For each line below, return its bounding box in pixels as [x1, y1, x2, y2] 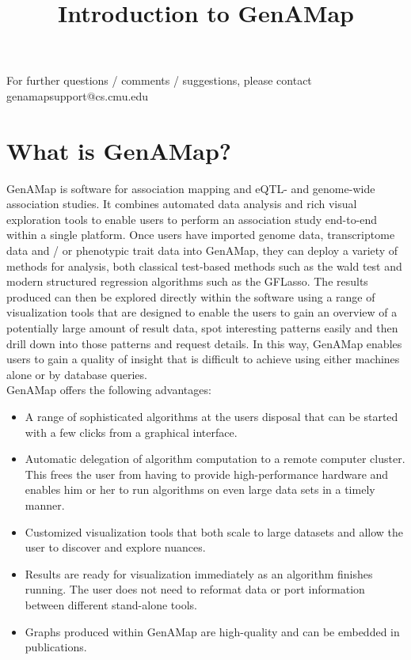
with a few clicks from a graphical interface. [25, 423, 238, 440]
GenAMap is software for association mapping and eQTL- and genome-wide [6, 180, 375, 196]
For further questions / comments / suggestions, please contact [6, 72, 312, 89]
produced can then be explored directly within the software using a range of [6, 288, 375, 305]
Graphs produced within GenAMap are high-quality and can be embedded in [25, 623, 400, 639]
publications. [25, 639, 87, 655]
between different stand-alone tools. [25, 596, 197, 613]
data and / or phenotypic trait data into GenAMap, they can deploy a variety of [6, 242, 398, 259]
